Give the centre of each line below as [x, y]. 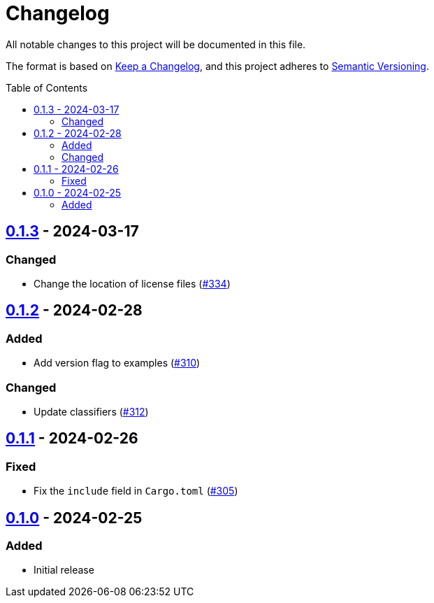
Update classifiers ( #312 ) [91, 411]
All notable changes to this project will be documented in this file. [156, 44]
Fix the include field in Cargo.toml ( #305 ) [136, 491]
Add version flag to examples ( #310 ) [117, 363]
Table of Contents [47, 87]
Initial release [64, 570]
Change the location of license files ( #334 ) [132, 283]
